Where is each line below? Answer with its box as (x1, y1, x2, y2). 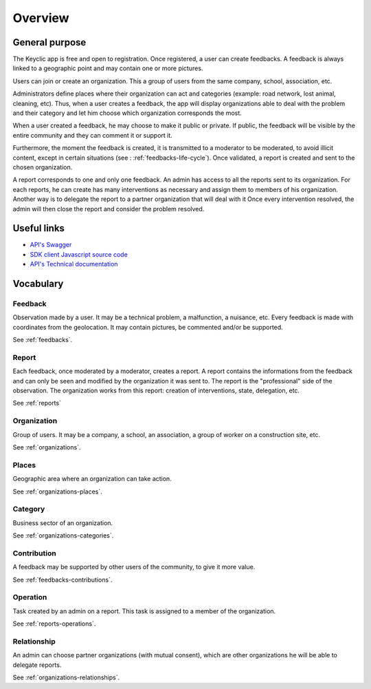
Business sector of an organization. (12, 518, 113, 527)
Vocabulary (12, 278, 64, 290)
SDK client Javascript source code (30, 250, 128, 258)
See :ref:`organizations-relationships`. (12, 673, 120, 681)
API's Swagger (30, 241, 72, 249)
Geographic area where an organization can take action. (12, 475, 172, 483)
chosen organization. (12, 162, 73, 171)
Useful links (12, 222, 65, 234)
